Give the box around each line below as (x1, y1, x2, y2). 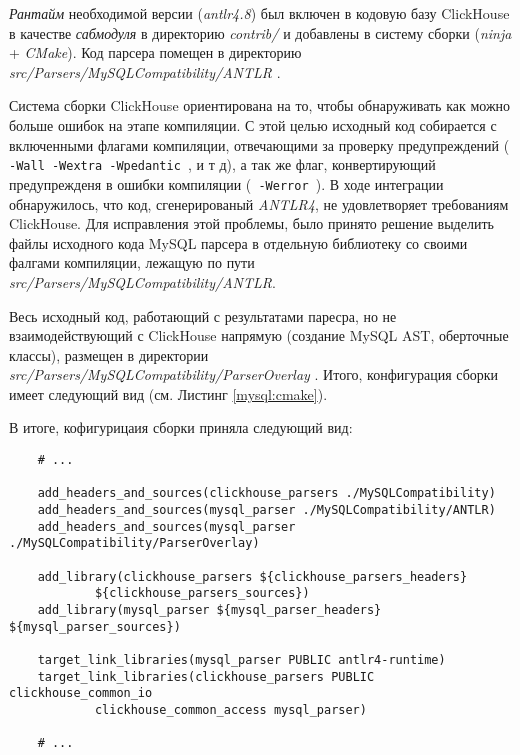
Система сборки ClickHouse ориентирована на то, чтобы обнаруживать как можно (9, 95, 511, 116)
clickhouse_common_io (9, 686, 153, 701)
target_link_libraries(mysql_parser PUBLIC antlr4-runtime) (37, 652, 446, 667)
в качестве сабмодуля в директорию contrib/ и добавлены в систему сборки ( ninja (9, 22, 512, 43)
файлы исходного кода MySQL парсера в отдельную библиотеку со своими (9, 232, 468, 253)
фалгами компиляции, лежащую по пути (9, 252, 255, 273)
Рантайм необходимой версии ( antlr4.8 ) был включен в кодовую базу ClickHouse (9, 3, 510, 23)
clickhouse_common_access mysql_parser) (94, 702, 367, 717)
